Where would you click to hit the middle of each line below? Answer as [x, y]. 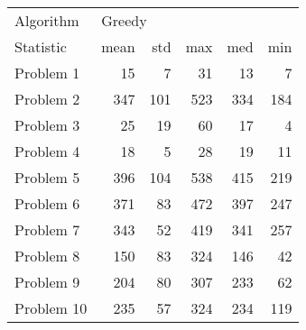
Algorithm [47, 20]
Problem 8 [47, 256]
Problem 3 [47, 125]
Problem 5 [47, 177]
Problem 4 [47, 151]
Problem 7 [47, 229]
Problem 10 [51, 308]
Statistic [41, 46]
